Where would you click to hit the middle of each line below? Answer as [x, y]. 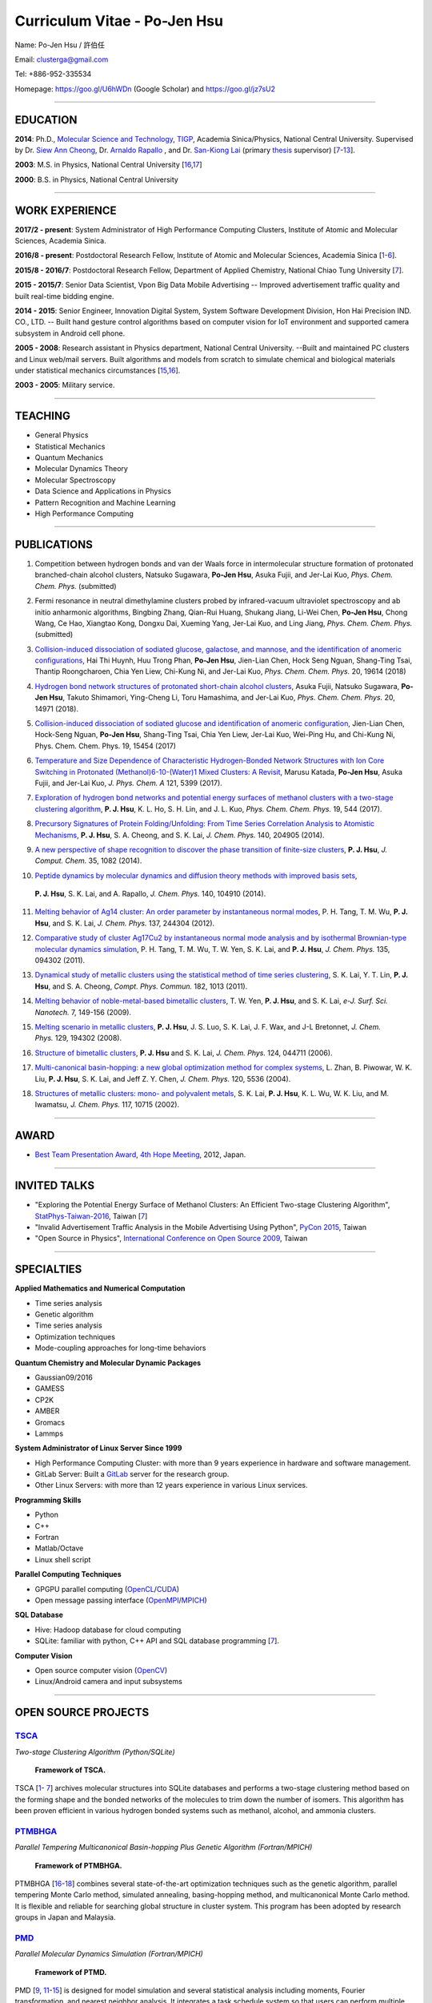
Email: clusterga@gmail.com [62, 59]
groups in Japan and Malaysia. [65, 1917]
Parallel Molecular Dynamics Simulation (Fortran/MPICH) [109, 1954]
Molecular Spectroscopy [75, 480]
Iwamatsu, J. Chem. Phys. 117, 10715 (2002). [107, 1105]
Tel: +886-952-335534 [53, 74]
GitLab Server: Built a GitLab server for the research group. [132, 1474]
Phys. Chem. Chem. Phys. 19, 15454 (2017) [105, 746]
